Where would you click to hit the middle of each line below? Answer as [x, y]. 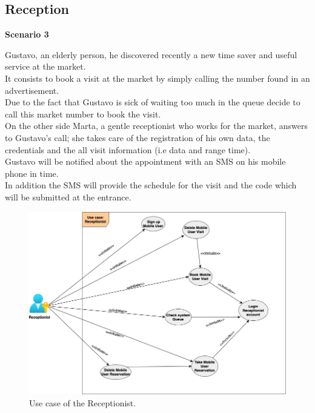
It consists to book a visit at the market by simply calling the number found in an [157, 78]
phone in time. [32, 173]
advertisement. [32, 90]
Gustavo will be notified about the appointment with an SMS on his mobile [145, 161]
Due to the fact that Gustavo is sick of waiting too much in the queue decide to [153, 102]
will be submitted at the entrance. [68, 197]
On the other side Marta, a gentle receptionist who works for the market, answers [156, 126]
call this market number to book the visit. [83, 114]
